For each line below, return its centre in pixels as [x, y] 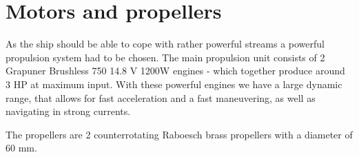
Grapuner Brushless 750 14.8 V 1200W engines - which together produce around [175, 71]
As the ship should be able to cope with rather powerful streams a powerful [165, 44]
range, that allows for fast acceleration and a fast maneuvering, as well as [161, 97]
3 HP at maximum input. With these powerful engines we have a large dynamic [174, 84]
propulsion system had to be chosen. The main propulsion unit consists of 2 [165, 57]
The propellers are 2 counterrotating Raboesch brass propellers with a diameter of [179, 134]
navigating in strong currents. [68, 111]
